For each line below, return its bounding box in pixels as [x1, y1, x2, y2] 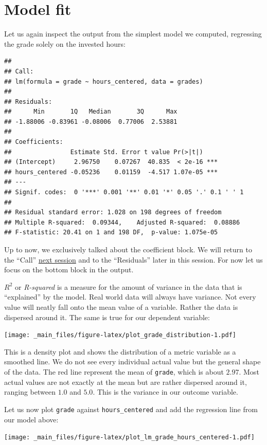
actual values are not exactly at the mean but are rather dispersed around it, [4, 376, 247, 387]
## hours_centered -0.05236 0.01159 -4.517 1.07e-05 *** [4, 168, 218, 176]
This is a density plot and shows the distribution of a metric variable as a [4, 346, 236, 357]
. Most [239, 366, 259, 377]
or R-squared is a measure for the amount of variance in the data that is [14, 281, 242, 292]
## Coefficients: [4, 138, 63, 146]
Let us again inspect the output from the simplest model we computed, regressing [4, 28, 262, 39]
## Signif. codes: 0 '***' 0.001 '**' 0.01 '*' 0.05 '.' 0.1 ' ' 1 [4, 189, 244, 196]
